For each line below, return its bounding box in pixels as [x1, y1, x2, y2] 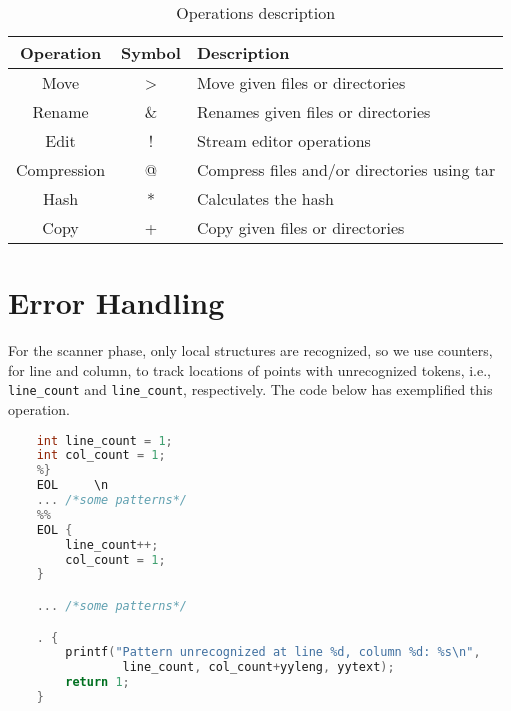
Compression [16, 158, 106, 181]
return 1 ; [65, 675, 130, 690]
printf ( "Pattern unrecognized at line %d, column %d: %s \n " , [65, 645, 481, 660]
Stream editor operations [196, 129, 371, 152]
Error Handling [8, 282, 225, 323]
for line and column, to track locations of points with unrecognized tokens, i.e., [8, 359, 491, 380]
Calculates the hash [196, 187, 334, 210]
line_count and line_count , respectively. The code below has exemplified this [8, 379, 493, 400]
